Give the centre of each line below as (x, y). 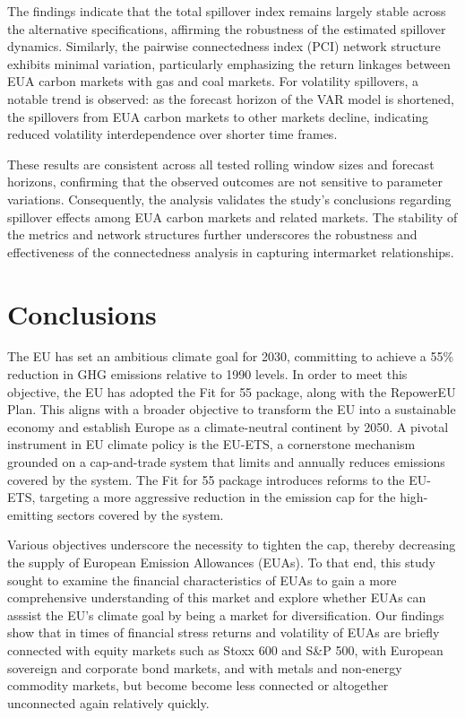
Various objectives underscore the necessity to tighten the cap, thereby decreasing (232, 545)
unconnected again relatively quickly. (108, 702)
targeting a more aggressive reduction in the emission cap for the (217, 497)
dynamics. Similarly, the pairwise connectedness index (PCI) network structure (224, 46)
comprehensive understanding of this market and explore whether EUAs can (217, 597)
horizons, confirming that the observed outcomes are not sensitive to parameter (225, 182)
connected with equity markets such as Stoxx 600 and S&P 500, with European (225, 649)
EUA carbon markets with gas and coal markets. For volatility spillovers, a (213, 81)
